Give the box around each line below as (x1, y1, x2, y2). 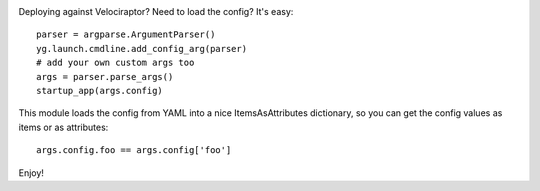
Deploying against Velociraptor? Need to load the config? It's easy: (18, 6, 294, 17)
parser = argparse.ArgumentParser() (36, 29, 216, 40)
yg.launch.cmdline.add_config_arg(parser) (36, 43, 248, 54)
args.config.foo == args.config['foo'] (36, 145, 232, 156)
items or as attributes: (18, 121, 109, 133)
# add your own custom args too (36, 57, 195, 69)
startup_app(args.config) (36, 85, 164, 96)
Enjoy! (18, 166, 45, 179)
